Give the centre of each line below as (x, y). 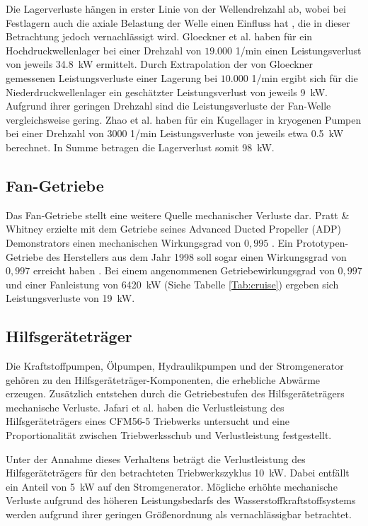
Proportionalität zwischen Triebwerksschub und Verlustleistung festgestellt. (169, 435)
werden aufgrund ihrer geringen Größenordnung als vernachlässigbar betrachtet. (179, 514)
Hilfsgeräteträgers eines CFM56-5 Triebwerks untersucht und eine (148, 421)
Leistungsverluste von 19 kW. (70, 298)
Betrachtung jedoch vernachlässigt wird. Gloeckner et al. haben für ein (159, 36)
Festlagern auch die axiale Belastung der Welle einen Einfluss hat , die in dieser (178, 22)
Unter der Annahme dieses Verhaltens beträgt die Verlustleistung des (156, 458)
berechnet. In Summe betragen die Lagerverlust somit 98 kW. (140, 147)
